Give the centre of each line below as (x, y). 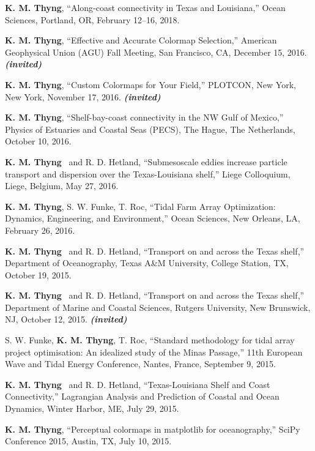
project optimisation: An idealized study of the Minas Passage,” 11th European (154, 352)
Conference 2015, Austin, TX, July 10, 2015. (88, 441)
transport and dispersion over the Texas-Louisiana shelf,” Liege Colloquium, (148, 173)
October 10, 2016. (38, 141)
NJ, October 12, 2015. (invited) (66, 319)
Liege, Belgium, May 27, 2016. (62, 186)
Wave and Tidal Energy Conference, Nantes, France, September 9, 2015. (140, 364)
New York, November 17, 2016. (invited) (83, 96)
